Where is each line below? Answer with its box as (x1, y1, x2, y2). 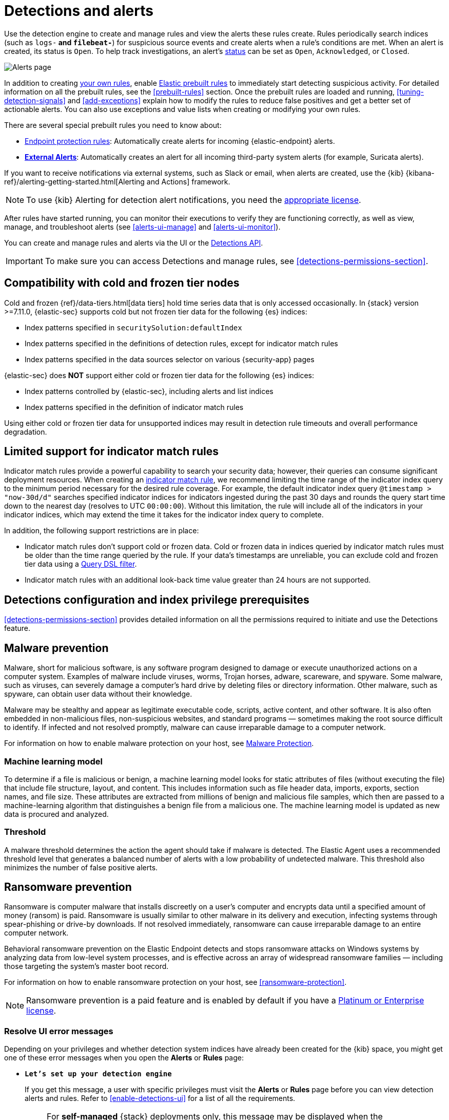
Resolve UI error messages (4, 1025, 113, 1036)
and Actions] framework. (146, 177, 230, 186)
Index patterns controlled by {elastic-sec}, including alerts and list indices (25, 386, 274, 396)
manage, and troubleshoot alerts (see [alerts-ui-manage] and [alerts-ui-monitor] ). (4, 222, 281, 231)
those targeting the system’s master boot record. (4, 962, 169, 971)
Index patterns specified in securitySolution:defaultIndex (25, 323, 242, 332)
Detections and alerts (4, 2, 153, 20)
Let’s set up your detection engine (25, 1070, 172, 1078)
